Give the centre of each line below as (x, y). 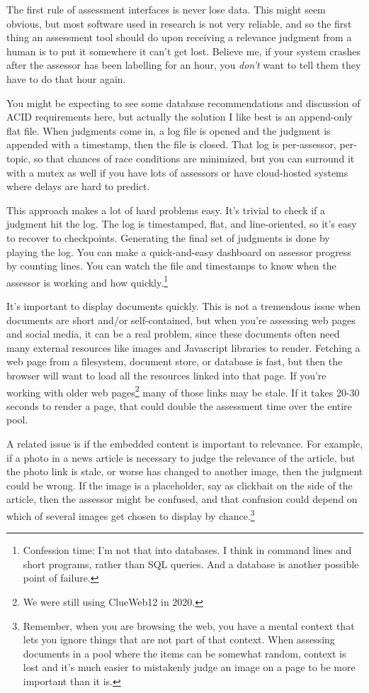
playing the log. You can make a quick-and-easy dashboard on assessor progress (179, 251)
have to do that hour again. (66, 78)
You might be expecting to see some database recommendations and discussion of (183, 102)
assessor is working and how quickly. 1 (87, 281)
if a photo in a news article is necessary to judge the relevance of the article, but (181, 457)
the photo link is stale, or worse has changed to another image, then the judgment (185, 471)
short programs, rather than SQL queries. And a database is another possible (191, 564)
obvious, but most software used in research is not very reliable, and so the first (179, 23)
